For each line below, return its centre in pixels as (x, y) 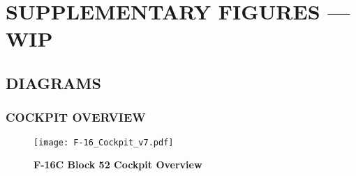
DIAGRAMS (53, 82)
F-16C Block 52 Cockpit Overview (118, 165)
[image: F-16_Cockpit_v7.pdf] (104, 142)
